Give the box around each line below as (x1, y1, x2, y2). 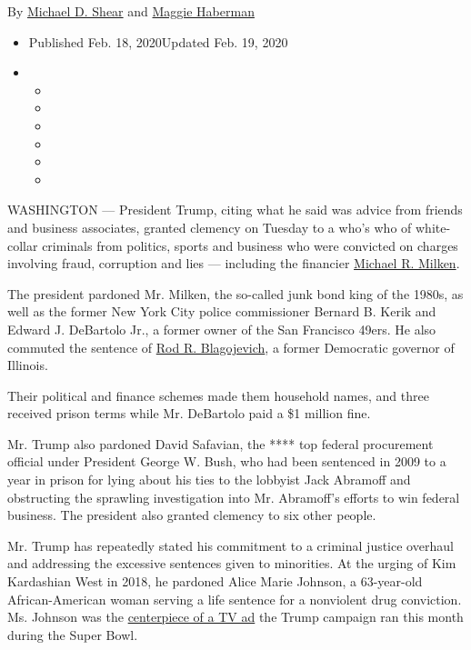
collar (7, 235, 38, 255)
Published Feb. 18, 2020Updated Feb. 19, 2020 (28, 32, 288, 51)
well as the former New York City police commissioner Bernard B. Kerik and (7, 302, 436, 321)
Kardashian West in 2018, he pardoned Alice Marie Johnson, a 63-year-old (7, 572, 423, 591)
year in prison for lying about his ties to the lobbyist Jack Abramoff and (7, 470, 411, 489)
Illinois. (7, 355, 48, 375)
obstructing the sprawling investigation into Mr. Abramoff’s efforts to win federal (7, 487, 460, 506)
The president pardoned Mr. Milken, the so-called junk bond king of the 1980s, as (7, 284, 464, 303)
